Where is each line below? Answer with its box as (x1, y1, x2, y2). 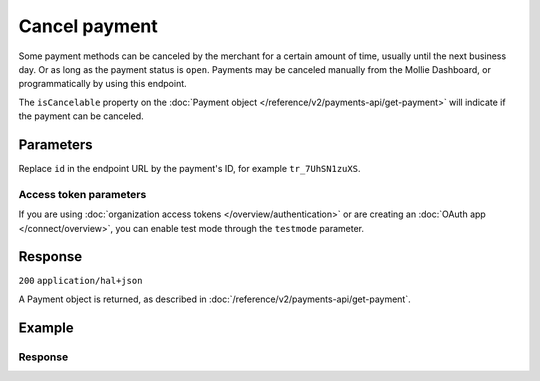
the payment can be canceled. (18, 110, 144, 122)
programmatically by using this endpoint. (18, 78, 187, 90)
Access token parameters (18, 187, 147, 201)
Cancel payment (18, 15, 159, 37)
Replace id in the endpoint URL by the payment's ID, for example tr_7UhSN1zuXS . (18, 163, 361, 175)
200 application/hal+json (18, 275, 143, 287)
